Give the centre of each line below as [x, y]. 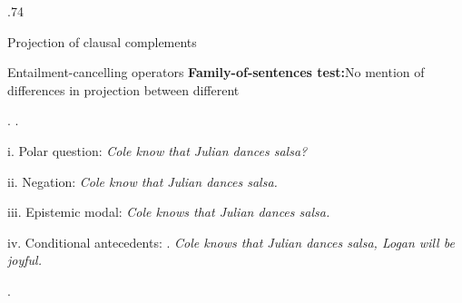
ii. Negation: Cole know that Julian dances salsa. [143, 181]
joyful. [25, 260]
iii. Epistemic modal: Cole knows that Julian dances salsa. [169, 212]
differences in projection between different [123, 89]
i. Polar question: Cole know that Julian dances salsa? [157, 150]
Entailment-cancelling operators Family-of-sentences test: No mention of [216, 72]
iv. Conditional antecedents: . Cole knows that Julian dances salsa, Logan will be [231, 242]
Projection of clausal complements [102, 41]
